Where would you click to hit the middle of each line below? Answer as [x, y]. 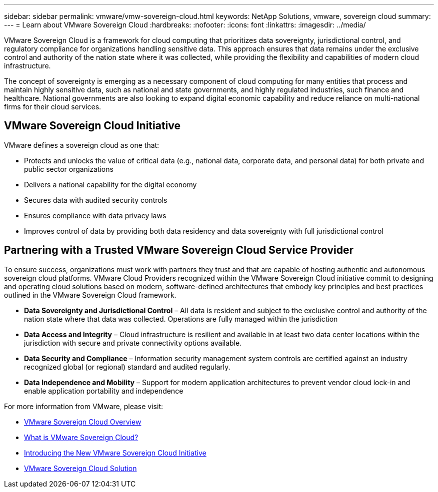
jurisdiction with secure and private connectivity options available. [133, 343]
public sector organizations [69, 169]
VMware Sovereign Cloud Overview [83, 422]
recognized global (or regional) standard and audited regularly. [127, 367]
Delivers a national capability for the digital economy [110, 184]
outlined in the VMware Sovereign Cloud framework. [90, 295]
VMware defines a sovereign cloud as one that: [82, 145]
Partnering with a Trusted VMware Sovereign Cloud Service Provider [179, 250]
